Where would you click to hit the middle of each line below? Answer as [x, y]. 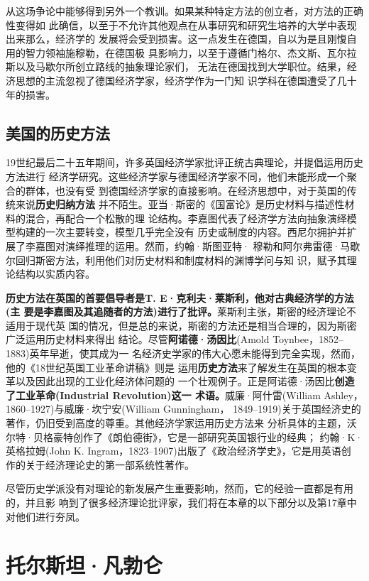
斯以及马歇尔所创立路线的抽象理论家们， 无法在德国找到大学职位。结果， [176, 66]
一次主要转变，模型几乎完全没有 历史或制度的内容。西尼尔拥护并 [196, 232]
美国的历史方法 [58, 132]
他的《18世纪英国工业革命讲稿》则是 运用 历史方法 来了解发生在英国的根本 [176, 367]
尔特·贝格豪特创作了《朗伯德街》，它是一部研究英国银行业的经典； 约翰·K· [184, 436]
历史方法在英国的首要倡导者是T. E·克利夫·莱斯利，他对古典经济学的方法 [180, 297]
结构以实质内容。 [55, 274]
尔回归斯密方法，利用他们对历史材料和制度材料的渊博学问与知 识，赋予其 [176, 260]
